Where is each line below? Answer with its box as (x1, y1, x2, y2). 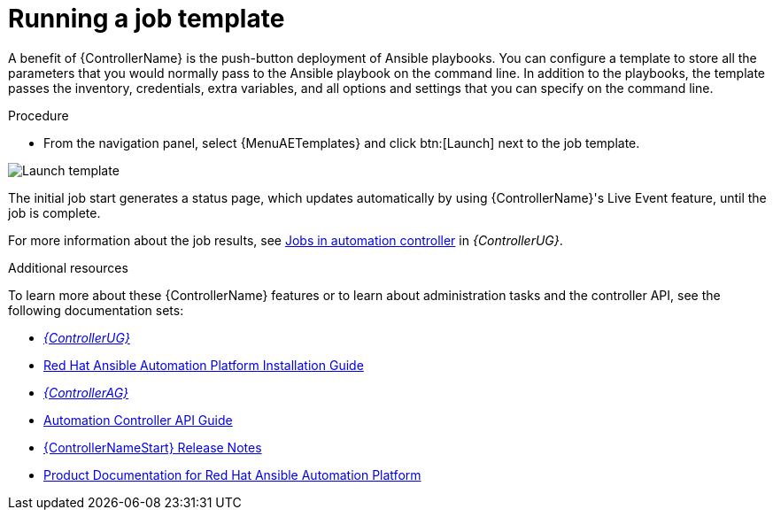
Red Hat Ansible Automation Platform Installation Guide (43, 357, 364, 373)
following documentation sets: (8, 302, 184, 318)
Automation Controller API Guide (43, 412, 233, 428)
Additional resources (8, 259, 128, 275)
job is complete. (8, 204, 101, 220)
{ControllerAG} (43, 384, 129, 400)
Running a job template (8, 4, 285, 34)
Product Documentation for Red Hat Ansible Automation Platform (43, 467, 421, 482)
